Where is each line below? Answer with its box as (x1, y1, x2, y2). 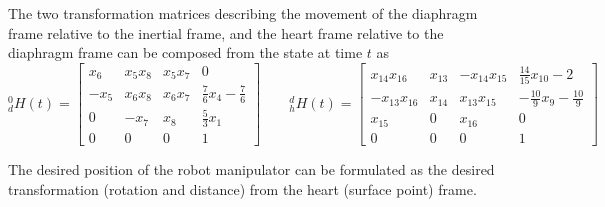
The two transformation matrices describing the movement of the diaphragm (8, 3, 478, 23)
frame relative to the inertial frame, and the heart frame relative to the (8, 22, 444, 43)
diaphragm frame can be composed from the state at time (8, 42, 363, 63)
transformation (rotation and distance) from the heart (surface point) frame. (8, 178, 477, 199)
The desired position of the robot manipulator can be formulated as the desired (8, 159, 495, 180)
